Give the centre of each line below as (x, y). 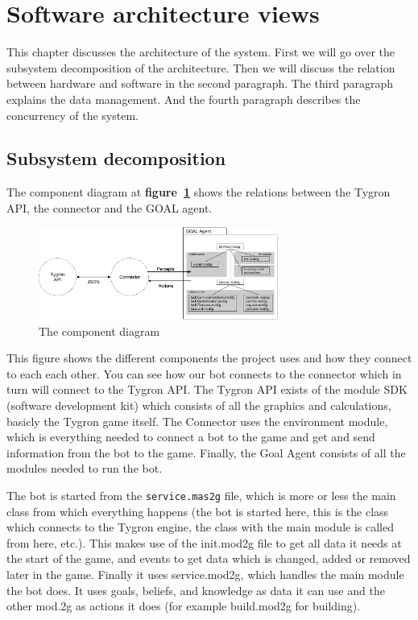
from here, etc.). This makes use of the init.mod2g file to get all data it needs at (204, 542)
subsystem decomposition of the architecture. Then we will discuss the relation (201, 67)
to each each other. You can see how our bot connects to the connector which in (204, 373)
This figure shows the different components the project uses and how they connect (209, 358)
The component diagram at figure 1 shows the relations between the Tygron (199, 192)
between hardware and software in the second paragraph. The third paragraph (200, 83)
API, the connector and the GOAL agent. (110, 207)
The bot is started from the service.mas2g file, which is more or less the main (201, 495)
